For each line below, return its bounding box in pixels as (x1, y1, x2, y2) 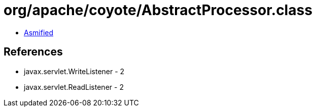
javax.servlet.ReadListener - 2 (24, 82, 124, 91)
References (4, 45, 63, 59)
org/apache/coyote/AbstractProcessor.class (4, 2, 312, 19)
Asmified (24, 28, 54, 37)
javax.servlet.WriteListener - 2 (24, 67, 125, 76)
